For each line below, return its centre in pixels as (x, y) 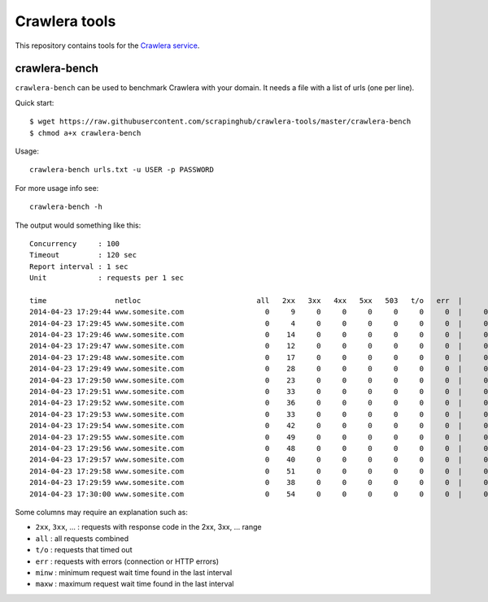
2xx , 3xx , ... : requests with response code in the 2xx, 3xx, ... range (148, 527)
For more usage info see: (57, 188)
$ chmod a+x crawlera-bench (85, 133)
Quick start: (35, 102)
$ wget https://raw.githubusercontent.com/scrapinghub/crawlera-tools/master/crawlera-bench (220, 121)
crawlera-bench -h (66, 207)
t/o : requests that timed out (84, 550)
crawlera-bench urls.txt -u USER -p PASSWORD (122, 170)
